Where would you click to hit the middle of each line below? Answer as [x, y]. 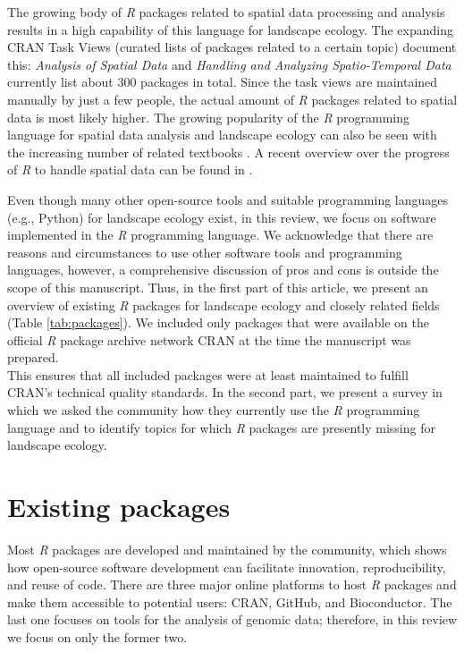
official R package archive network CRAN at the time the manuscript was [209, 339]
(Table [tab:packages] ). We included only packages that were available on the [218, 322]
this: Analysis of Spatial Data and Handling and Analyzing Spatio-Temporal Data [229, 64]
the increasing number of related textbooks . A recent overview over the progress [228, 152]
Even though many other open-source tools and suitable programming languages [228, 199]
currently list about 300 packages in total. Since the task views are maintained [223, 82]
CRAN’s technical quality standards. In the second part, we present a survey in [225, 392]
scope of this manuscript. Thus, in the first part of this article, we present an [218, 287]
